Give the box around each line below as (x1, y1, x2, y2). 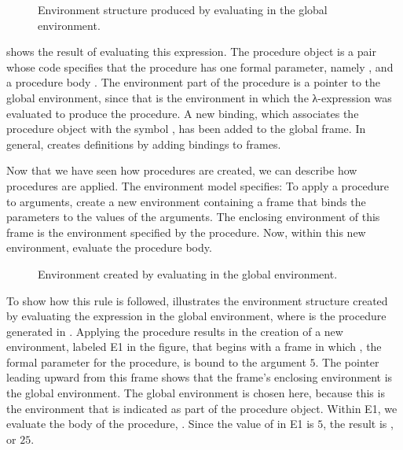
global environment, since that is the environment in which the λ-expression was (6, 89, 392, 105)
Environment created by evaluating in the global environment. (38, 265, 338, 282)
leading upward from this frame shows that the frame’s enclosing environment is (6, 369, 393, 385)
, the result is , (323, 415, 394, 432)
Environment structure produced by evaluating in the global (38, 2, 328, 17)
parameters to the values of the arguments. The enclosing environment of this (6, 208, 380, 225)
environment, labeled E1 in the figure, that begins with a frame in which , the (6, 338, 382, 355)
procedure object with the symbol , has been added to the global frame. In (6, 120, 366, 137)
